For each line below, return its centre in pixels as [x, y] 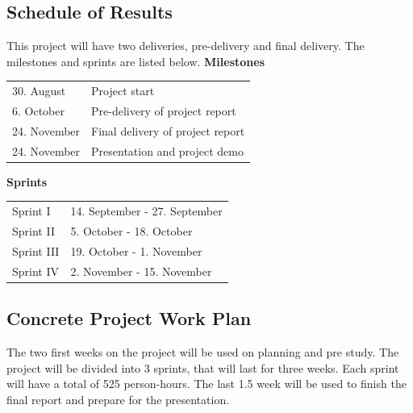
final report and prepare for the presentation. [118, 399]
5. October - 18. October [131, 230]
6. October [38, 110]
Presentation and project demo [168, 150]
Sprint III [36, 250]
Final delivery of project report [168, 130]
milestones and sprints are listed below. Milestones [136, 61]
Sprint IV [36, 271]
